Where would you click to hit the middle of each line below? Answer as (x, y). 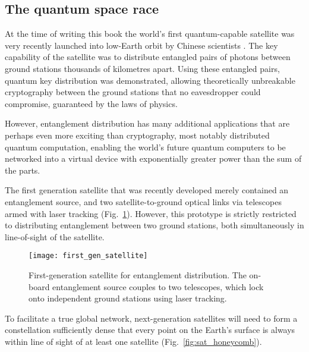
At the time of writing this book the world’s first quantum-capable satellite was (150, 34)
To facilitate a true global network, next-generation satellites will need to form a (151, 318)
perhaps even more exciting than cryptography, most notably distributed (137, 135)
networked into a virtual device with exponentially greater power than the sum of (153, 158)
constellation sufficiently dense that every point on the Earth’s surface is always (150, 330)
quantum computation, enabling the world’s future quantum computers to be (145, 147)
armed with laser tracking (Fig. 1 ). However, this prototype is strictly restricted (151, 213)
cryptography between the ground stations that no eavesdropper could (133, 92)
